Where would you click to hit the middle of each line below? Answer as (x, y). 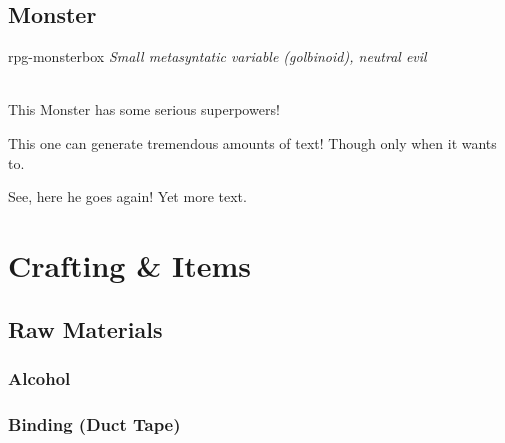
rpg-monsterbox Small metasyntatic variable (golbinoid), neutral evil (217, 56)
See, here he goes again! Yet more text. (127, 196)
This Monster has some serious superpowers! (144, 109)
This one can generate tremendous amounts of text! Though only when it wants (252, 142)
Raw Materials (85, 328)
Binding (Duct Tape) (94, 423)
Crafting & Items (129, 264)
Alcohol (39, 377)
